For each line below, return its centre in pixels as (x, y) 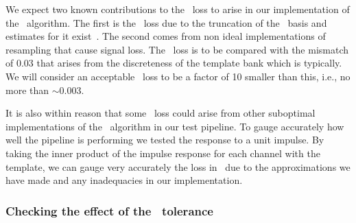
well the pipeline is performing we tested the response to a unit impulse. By (165, 140)
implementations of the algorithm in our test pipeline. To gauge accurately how (175, 126)
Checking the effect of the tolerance (109, 210)
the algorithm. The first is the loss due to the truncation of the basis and (166, 22)
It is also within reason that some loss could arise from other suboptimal (161, 113)
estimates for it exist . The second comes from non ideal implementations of (166, 36)
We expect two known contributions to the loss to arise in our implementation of (178, 9)
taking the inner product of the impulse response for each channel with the (163, 153)
